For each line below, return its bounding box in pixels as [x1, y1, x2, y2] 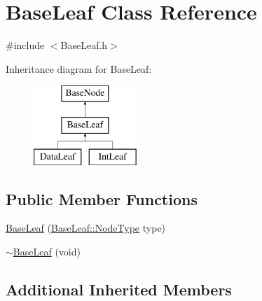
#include [6, 38, 45, 52]
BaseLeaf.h [60, 38, 108, 52]
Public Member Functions [6, 188, 198, 209]
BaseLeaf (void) [13, 244, 81, 259]
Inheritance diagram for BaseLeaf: [6, 61, 152, 76]
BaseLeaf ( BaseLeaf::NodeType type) [6, 220, 166, 235]
